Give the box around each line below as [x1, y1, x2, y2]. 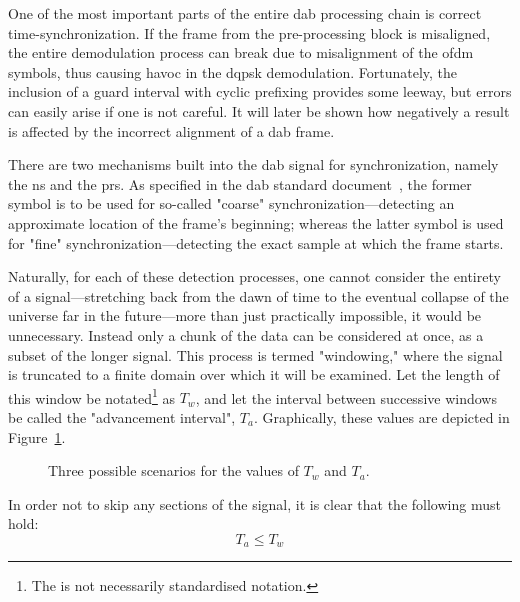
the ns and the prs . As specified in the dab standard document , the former [8, 173, 472, 194]
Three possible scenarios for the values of [48, 460, 299, 481]
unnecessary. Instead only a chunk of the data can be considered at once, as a [8, 324, 484, 345]
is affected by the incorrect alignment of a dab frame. [8, 120, 335, 141]
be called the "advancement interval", [8, 406, 236, 427]
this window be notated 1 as [8, 384, 176, 408]
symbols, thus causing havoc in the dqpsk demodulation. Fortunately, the [8, 61, 458, 82]
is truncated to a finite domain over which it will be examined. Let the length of [8, 364, 500, 385]
